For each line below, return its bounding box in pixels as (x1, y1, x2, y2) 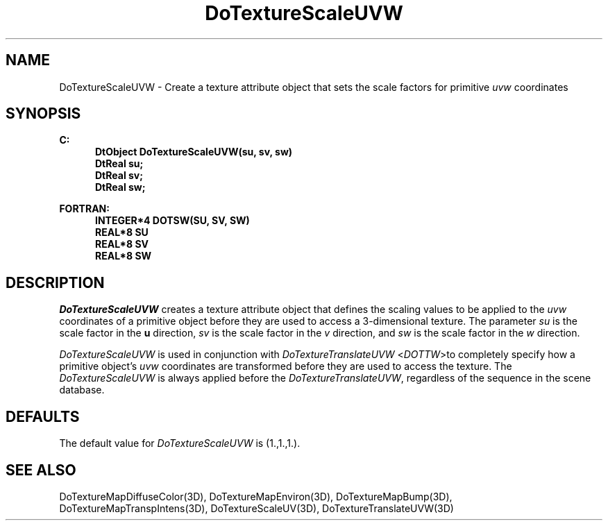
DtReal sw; (95, 181, 146, 194)
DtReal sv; (95, 169, 144, 182)
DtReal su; (95, 158, 144, 170)
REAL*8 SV (95, 238, 149, 251)
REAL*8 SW (95, 250, 152, 262)
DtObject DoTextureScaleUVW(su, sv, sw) (95, 146, 293, 158)
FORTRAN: (59, 203, 110, 215)
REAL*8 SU (95, 226, 149, 239)
